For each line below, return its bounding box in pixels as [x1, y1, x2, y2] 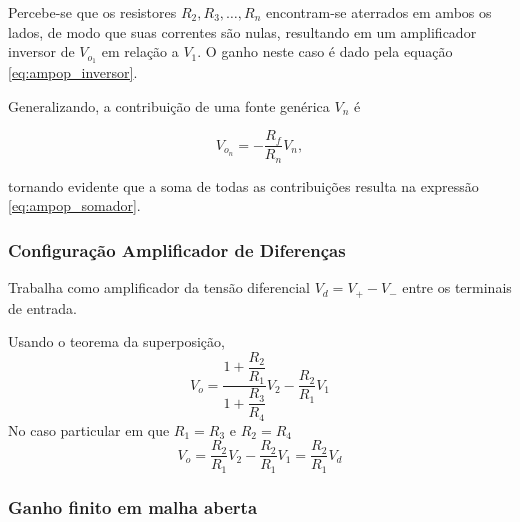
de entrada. [8, 297, 77, 318]
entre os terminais [402, 277, 512, 298]
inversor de [8, 41, 75, 62]
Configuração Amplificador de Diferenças [8, 237, 346, 262]
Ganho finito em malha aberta [8, 494, 258, 519]
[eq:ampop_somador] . [8, 195, 141, 216]
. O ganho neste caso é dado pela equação [197, 41, 453, 62]
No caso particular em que [8, 419, 170, 440]
